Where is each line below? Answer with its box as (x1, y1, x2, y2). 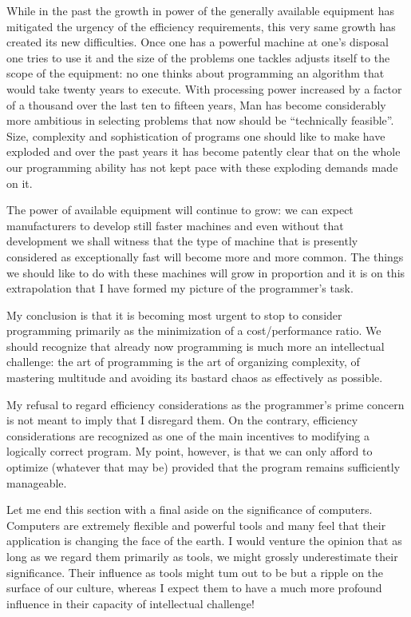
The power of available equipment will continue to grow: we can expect (6, 201, 354, 218)
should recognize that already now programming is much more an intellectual (6, 337, 385, 354)
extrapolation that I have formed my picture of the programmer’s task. (6, 280, 354, 297)
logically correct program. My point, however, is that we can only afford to (6, 443, 373, 460)
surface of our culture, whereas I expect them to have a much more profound (6, 579, 382, 596)
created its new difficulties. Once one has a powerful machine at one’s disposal (6, 34, 389, 50)
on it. (6, 174, 33, 191)
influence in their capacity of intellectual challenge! (6, 595, 255, 611)
